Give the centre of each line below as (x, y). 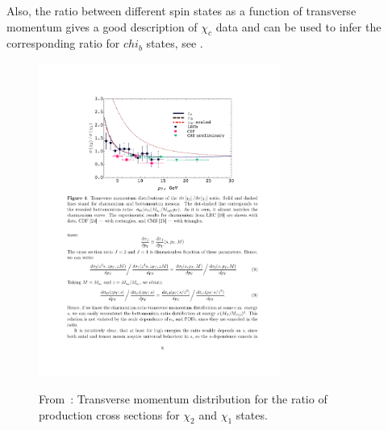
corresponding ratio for (63, 43)
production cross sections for (109, 414)
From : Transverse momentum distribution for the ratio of (183, 398)
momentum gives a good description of (102, 26)
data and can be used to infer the (298, 26)
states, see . (175, 43)
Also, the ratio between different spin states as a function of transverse (181, 10)
